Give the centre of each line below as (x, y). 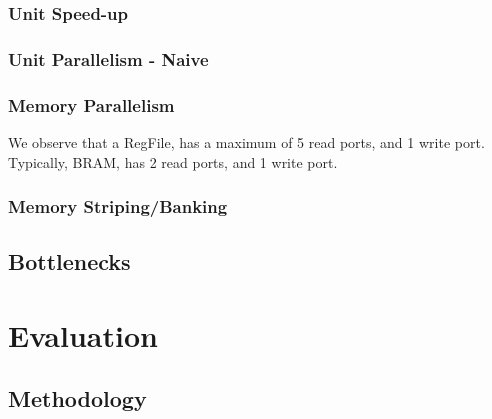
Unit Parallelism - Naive (108, 58)
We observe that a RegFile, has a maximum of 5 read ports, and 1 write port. (246, 141)
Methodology (77, 398)
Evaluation (83, 334)
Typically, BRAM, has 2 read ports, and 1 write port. (173, 161)
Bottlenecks (69, 261)
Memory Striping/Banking (118, 206)
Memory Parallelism (91, 104)
